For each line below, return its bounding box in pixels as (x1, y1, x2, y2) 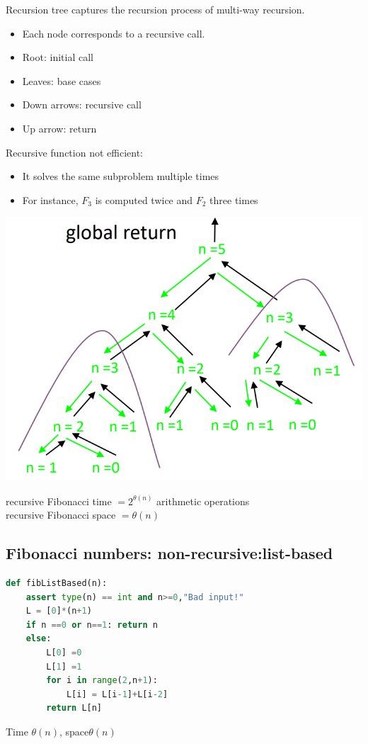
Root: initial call (22, 50, 93, 64)
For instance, (22, 192, 79, 207)
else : (25, 633, 52, 644)
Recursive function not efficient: (6, 145, 143, 159)
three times (209, 192, 258, 207)
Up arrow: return (22, 120, 97, 135)
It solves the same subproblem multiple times (22, 169, 219, 184)
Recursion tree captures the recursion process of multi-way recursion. (6, 2, 305, 16)
